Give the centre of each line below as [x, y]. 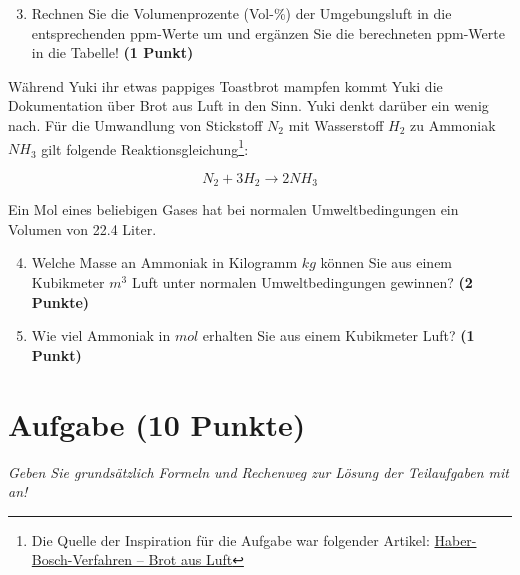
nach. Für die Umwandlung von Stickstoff [135, 124]
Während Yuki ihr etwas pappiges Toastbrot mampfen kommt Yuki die [225, 85]
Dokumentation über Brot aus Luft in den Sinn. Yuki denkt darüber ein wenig [248, 105]
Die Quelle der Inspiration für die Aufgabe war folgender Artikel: [230, 539]
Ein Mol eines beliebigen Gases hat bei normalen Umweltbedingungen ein [233, 209]
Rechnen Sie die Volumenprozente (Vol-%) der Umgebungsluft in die [241, 13]
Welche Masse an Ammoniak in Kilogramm [164, 262]
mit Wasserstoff [336, 124]
